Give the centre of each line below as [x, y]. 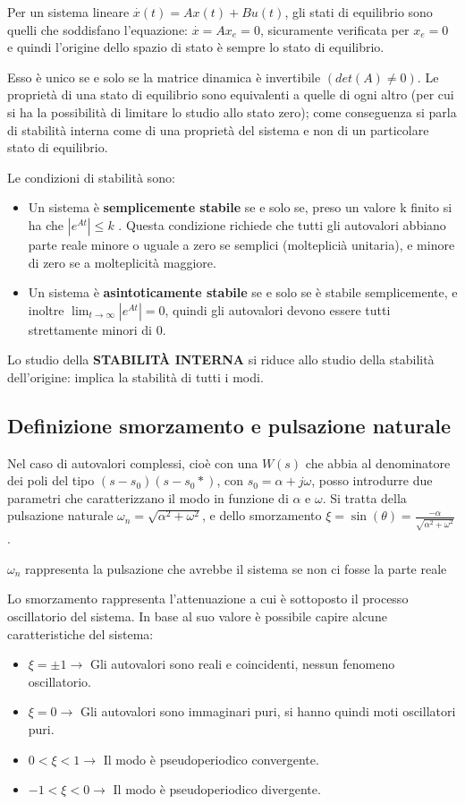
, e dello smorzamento [262, 515]
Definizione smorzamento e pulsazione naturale [229, 425]
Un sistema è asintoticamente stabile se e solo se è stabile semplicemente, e [243, 292]
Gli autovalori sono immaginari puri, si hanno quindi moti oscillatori [268, 711]
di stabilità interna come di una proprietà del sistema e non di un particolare [218, 129]
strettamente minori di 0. [97, 329]
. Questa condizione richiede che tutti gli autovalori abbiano [282, 224]
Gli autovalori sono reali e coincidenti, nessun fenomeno [242, 664]
